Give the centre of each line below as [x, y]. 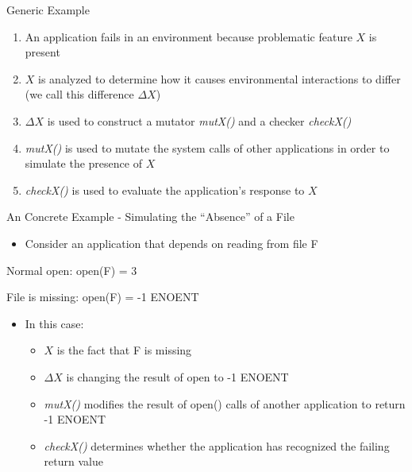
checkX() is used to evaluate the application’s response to [165, 190]
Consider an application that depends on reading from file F [171, 243]
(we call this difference [79, 94]
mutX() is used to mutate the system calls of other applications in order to [207, 147]
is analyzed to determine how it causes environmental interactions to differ [219, 78]
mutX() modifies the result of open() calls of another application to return [225, 403]
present [42, 52]
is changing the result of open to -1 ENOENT [177, 376]
